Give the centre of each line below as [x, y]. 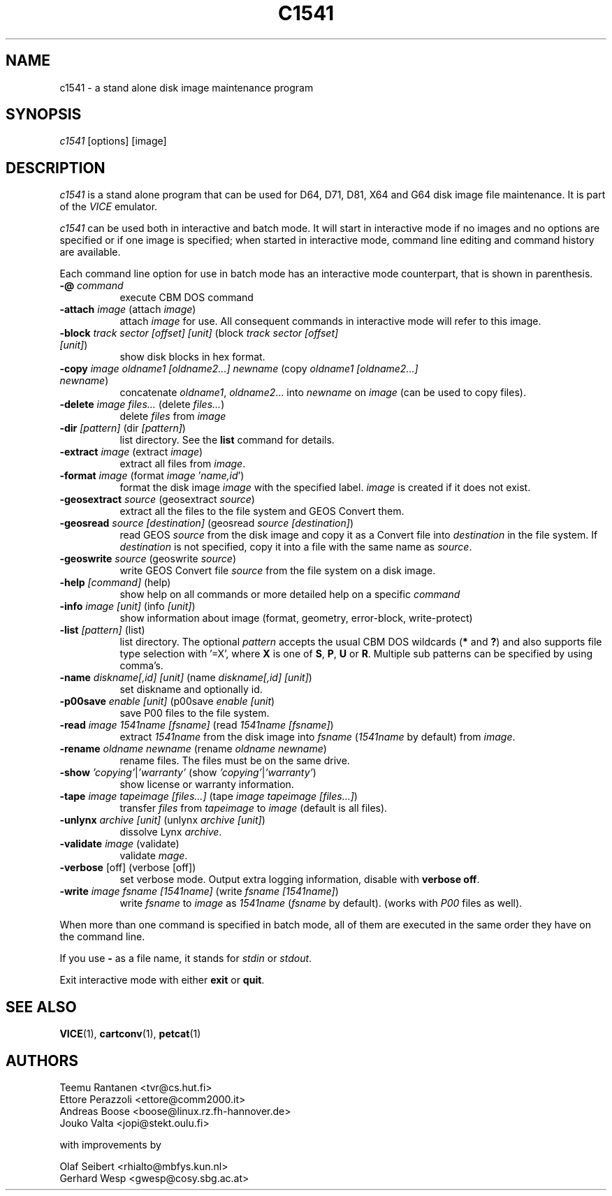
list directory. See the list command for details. [227, 440]
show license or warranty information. [207, 785]
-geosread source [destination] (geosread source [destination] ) [206, 523]
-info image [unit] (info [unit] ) [127, 606]
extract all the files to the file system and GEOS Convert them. [262, 511]
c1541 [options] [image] [113, 141]
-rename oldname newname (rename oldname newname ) [193, 749]
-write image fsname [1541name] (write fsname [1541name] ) [199, 891]
